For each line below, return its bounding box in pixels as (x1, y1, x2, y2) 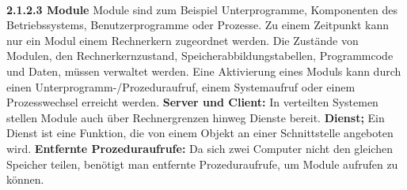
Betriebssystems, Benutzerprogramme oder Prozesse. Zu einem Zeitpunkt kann (6, 17, 390, 33)
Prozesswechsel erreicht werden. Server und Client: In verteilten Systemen (6, 94, 378, 110)
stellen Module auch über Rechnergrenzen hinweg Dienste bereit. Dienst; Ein (6, 109, 385, 125)
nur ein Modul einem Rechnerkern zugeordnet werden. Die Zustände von (6, 32, 359, 48)
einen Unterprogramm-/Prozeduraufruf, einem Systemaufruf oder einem (6, 78, 356, 95)
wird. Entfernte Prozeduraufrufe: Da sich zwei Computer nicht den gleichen (6, 140, 393, 156)
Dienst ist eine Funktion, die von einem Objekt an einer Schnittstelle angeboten (6, 125, 394, 141)
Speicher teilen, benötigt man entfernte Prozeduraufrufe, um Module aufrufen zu (6, 155, 398, 172)
